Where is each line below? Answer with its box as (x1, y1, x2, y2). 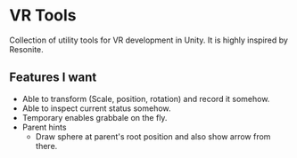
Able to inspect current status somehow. (21, 103, 171, 114)
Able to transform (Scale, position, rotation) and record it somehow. (21, 93, 270, 104)
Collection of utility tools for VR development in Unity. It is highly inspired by (9, 35, 288, 45)
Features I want (9, 70, 97, 85)
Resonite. (9, 43, 45, 54)
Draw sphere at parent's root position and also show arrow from (35, 130, 271, 142)
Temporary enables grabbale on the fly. (21, 112, 168, 122)
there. (35, 140, 58, 151)
